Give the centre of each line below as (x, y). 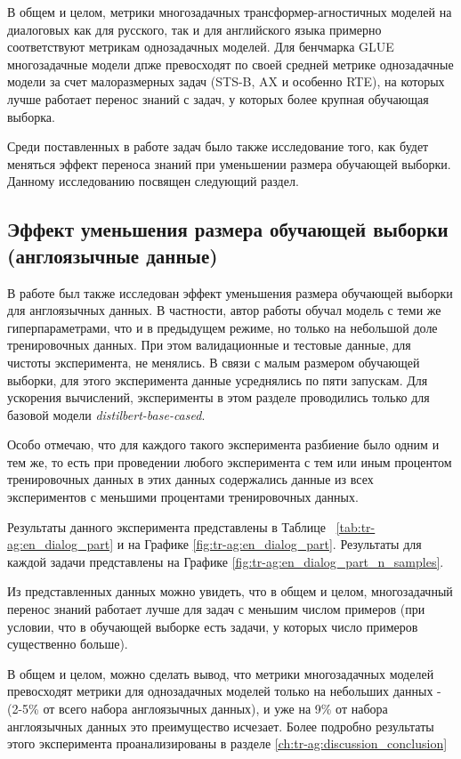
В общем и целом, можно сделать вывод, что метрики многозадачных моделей (221, 673)
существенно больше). (68, 644)
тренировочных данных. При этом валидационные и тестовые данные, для (209, 345)
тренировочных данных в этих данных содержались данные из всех (190, 479)
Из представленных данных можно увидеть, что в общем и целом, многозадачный (230, 591)
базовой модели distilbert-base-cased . (106, 414)
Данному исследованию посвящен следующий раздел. (153, 181)
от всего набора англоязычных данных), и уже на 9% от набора (215, 708)
